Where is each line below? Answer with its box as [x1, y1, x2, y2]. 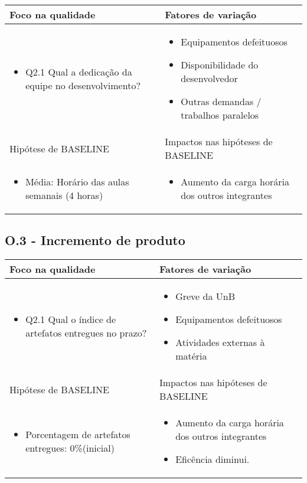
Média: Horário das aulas [25, 175, 129, 188]
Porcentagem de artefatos [25, 427, 130, 441]
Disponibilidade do [181, 58, 259, 71]
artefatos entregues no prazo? [25, 326, 147, 340]
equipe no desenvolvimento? [25, 78, 141, 92]
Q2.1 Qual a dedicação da [25, 64, 132, 79]
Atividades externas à [175, 335, 265, 350]
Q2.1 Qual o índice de [25, 312, 116, 327]
